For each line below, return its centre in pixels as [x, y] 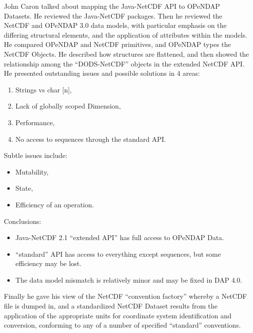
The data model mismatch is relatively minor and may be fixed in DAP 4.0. [129, 279]
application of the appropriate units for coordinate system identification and [118, 315]
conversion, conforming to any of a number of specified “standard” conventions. [122, 325]
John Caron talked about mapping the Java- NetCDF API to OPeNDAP [112, 6]
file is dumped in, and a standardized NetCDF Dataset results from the [111, 306]
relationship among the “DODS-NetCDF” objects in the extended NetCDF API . [124, 63]
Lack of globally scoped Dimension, [68, 106]
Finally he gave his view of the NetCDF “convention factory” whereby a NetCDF [126, 296]
